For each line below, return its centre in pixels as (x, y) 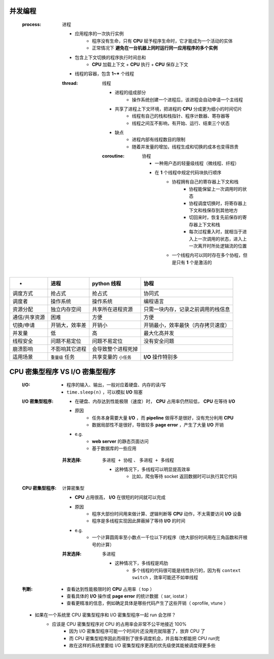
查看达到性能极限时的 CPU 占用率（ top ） (111, 589)
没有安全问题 (159, 341)
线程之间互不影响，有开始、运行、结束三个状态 (181, 123)
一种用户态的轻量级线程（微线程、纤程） (197, 163)
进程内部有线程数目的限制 (159, 139)
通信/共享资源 (29, 317)
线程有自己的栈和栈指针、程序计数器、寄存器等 (181, 116)
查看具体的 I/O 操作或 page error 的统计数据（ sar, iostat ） (128, 596)
